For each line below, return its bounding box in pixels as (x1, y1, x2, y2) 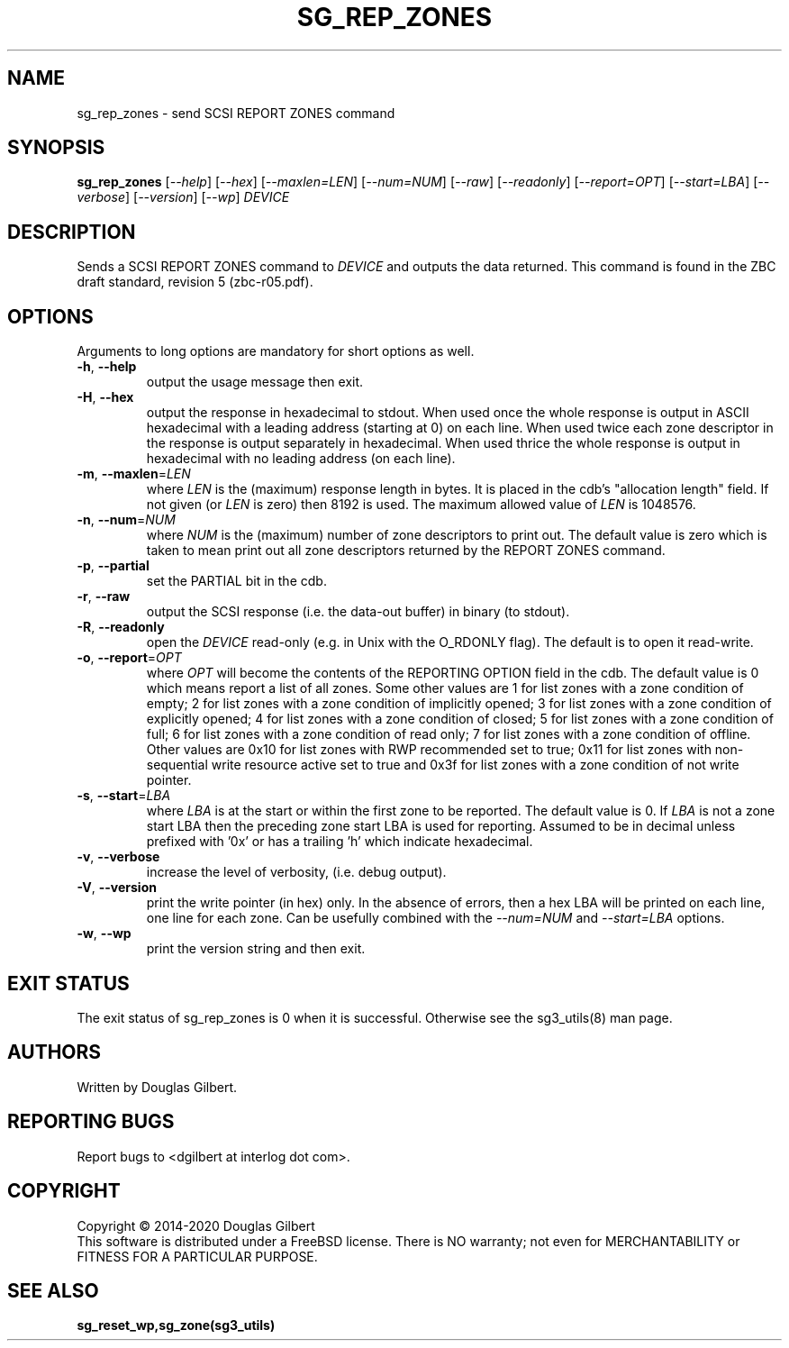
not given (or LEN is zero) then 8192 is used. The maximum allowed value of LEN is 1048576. (146, 496, 696, 513)
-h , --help (77, 359, 137, 375)
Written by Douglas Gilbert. (77, 1079, 238, 1095)
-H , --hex (77, 389, 134, 405)
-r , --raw (77, 588, 131, 605)
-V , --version (77, 879, 157, 896)
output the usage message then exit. (146, 374, 364, 390)
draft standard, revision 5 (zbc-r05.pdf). (77, 274, 313, 290)
